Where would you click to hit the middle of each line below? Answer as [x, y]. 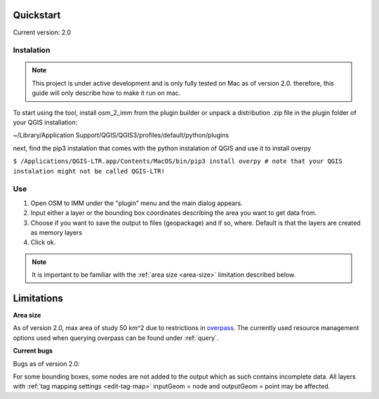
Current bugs [33, 351]
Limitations [38, 298]
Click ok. [43, 242]
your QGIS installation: [45, 122]
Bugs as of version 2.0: [46, 364]
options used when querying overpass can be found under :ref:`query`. [116, 338]
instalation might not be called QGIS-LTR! [89, 171]
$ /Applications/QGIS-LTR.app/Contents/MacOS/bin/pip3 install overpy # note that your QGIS [178, 161]
